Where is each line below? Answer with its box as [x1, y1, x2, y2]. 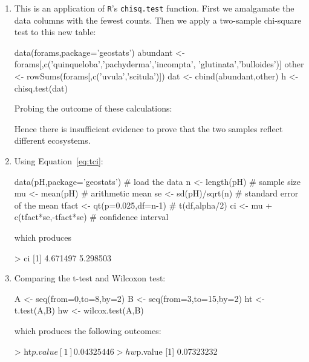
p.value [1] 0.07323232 [136, 344, 218, 357]
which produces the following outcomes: [14, 324, 161, 337]
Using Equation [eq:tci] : [14, 155, 103, 167]
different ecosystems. [14, 134, 91, 147]
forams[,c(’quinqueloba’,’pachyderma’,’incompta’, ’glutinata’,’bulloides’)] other [14, 58, 304, 70]
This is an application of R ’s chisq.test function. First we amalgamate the [14, 2, 294, 14]
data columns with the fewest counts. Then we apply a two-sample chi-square [14, 13, 302, 26]
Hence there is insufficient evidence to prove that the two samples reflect [14, 122, 283, 135]
